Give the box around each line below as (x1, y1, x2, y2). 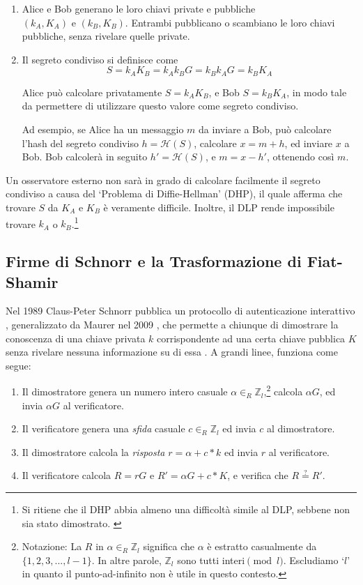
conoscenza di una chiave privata (6, 331, 146, 345)
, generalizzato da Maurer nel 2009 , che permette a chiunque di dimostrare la (6, 317, 339, 332)
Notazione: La (22, 539, 82, 554)
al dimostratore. (266, 421, 335, 436)
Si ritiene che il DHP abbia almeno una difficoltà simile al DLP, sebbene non (22, 502, 350, 517)
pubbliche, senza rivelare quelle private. (22, 29, 190, 43)
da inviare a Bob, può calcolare (199, 122, 332, 137)
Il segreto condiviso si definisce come (22, 52, 178, 66)
